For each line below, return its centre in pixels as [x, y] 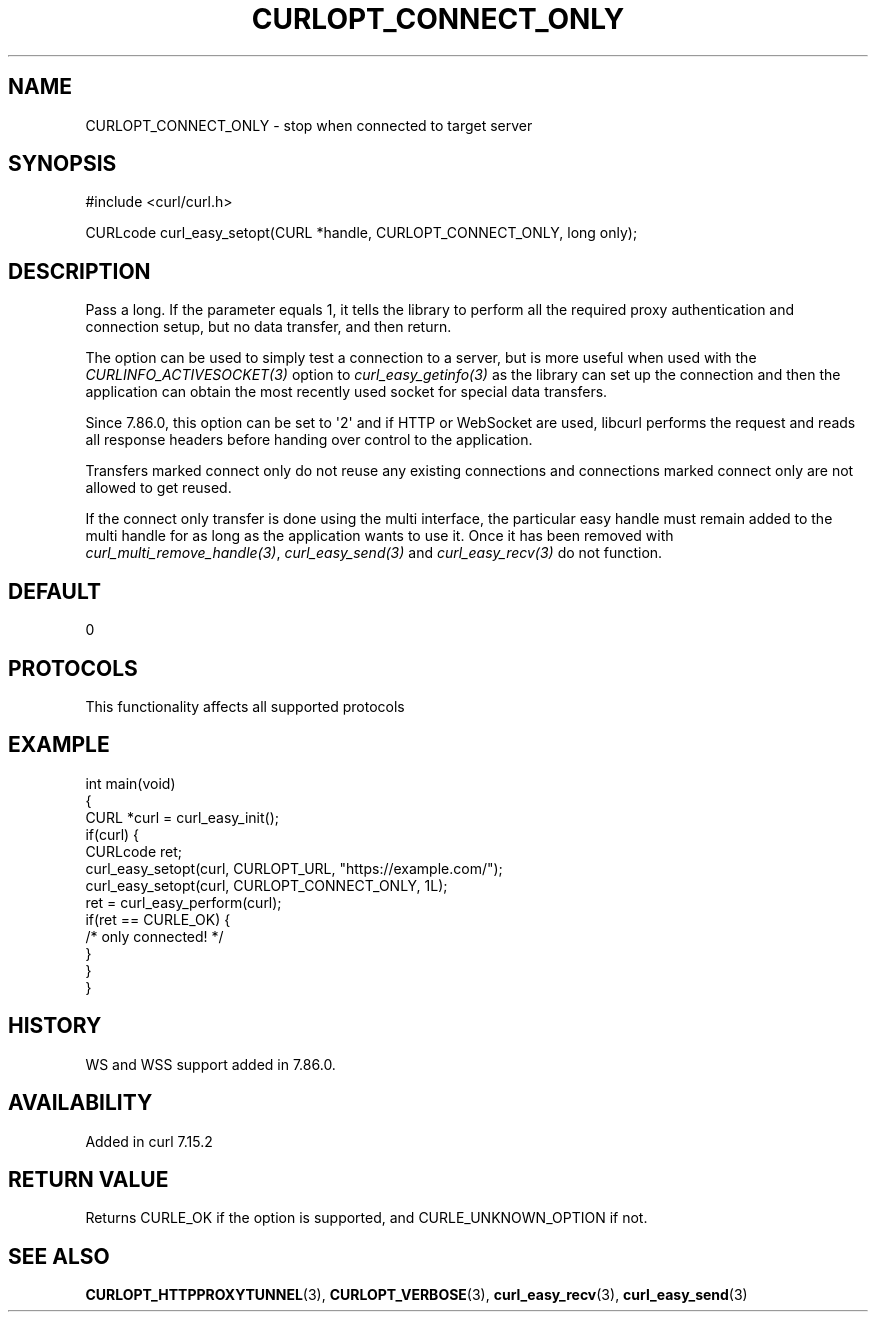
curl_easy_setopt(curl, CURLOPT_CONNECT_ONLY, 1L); [266, 885]
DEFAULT [54, 591]
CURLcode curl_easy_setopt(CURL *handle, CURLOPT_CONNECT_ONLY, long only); [361, 233]
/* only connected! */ [154, 936]
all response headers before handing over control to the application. [309, 440]
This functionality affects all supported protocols [245, 706]
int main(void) [130, 783]
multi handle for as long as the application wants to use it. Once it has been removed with [379, 536]
